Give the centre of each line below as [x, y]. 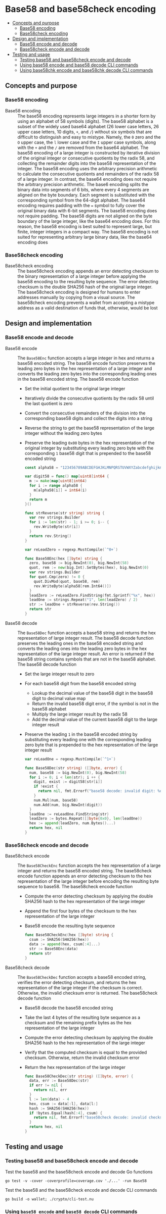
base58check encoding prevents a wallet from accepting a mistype [86, 303]
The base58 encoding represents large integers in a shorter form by [86, 116]
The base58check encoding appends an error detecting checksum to [88, 271]
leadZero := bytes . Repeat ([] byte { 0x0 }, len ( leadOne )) [86, 819]
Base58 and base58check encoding [81, 9]
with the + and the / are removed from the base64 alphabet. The [83, 148]
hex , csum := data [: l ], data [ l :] [64, 1104]
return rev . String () [50, 536]
